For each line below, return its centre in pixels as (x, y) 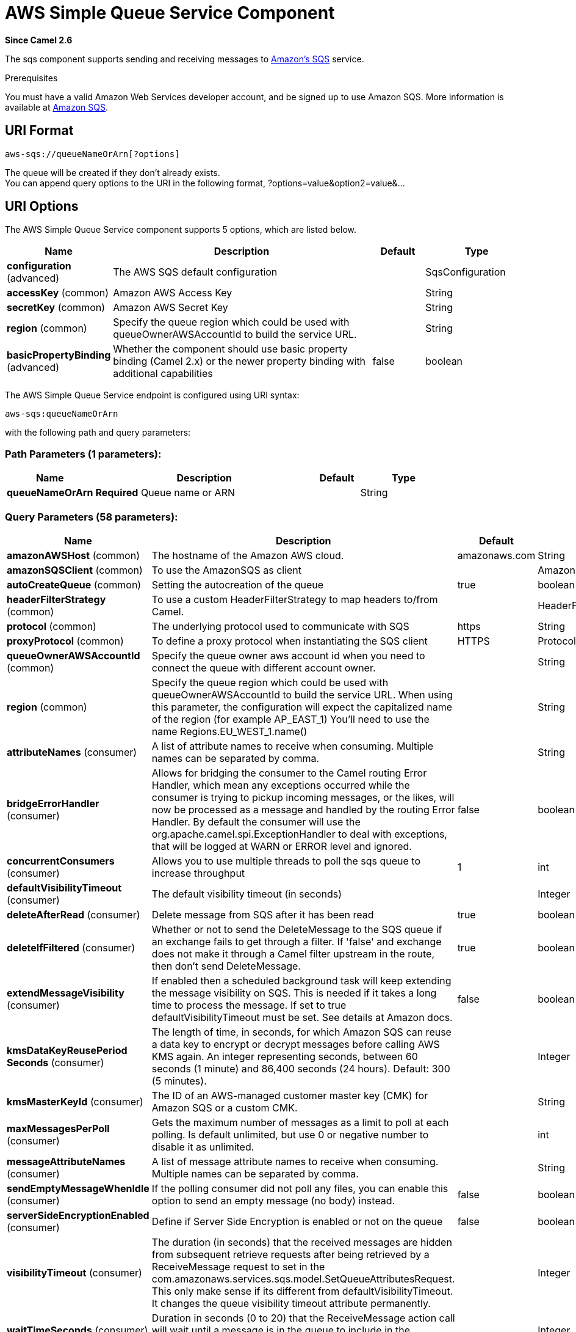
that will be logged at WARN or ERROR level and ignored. (282, 846)
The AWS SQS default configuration (195, 272)
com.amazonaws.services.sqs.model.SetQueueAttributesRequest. (303, 1279)
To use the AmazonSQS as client (227, 570)
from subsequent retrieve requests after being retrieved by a (290, 1254)
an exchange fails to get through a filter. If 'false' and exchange (297, 941)
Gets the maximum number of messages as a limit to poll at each (300, 1122)
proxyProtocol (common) (65, 641)
